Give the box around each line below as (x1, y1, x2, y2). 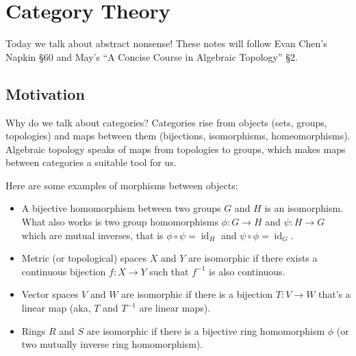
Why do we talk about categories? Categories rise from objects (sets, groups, (5, 115, 327, 129)
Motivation (5, 83, 85, 104)
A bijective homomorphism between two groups (21, 201, 221, 215)
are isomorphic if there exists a (188, 251, 318, 265)
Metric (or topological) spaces (21, 251, 147, 265)
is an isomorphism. (264, 201, 343, 215)
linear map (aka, (21, 301, 91, 315)
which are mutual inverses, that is (21, 228, 164, 242)
